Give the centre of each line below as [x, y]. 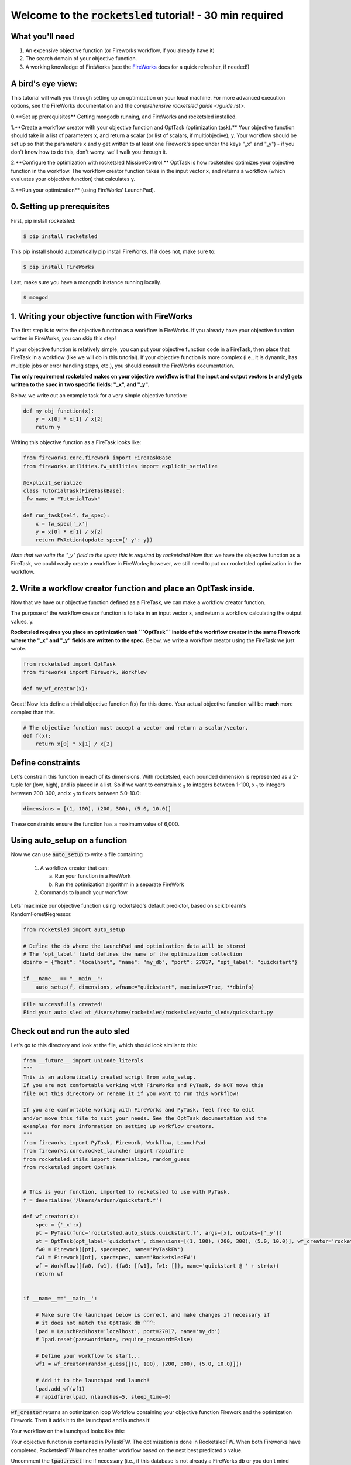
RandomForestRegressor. [41, 914]
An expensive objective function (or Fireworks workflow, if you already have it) [120, 50]
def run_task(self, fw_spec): [66, 515]
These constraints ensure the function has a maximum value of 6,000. [95, 824]
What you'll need [42, 36]
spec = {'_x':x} [58, 1224]
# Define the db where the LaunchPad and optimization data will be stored [134, 946]
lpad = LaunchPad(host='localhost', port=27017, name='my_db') [128, 1331]
